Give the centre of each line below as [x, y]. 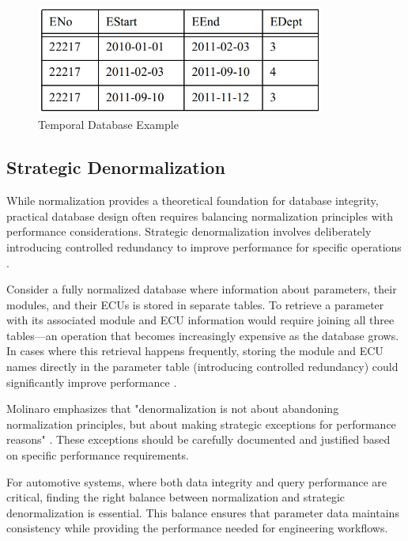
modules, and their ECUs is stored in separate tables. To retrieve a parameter [195, 304]
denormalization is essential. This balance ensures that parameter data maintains [203, 512]
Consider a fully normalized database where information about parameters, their [202, 289]
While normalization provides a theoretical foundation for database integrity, [193, 201]
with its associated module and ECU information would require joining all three [200, 320]
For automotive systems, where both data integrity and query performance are [196, 481]
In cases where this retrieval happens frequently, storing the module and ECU [195, 351]
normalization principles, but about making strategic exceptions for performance [201, 424]
